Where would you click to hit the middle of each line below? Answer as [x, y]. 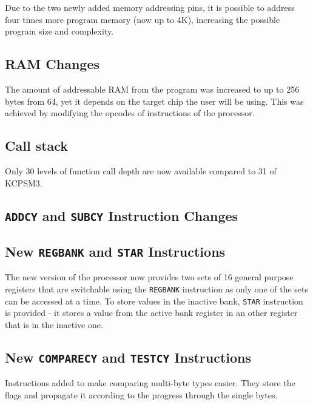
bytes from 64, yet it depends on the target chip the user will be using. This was [154, 101]
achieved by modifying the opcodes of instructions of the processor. [130, 113]
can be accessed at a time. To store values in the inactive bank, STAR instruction [154, 301]
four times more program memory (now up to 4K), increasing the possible [143, 19]
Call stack [37, 146]
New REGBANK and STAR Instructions [115, 251]
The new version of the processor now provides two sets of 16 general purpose [149, 277]
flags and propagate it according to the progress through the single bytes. [141, 394]
